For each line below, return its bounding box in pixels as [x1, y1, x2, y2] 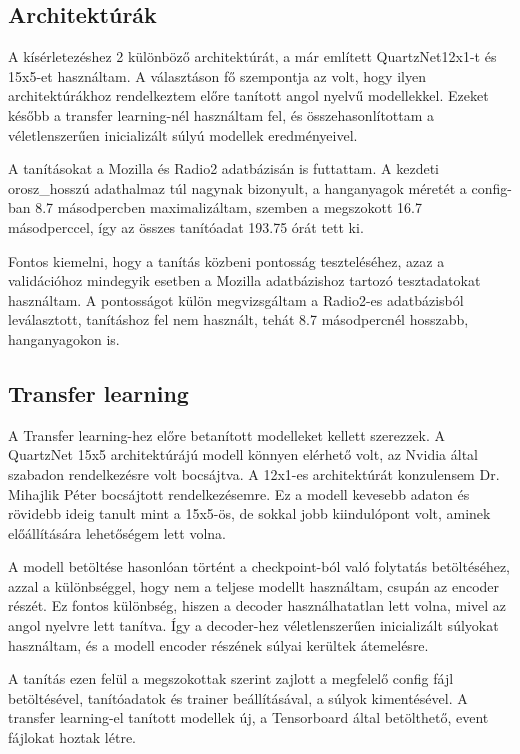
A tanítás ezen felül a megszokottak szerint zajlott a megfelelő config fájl [8, 668, 454, 689]
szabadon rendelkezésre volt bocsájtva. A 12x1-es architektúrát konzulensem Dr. [8, 463, 500, 484]
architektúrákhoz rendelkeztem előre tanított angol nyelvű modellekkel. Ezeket [8, 85, 489, 106]
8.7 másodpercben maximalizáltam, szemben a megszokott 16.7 [35, 197, 423, 218]
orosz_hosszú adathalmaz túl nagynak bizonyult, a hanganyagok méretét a [8, 177, 467, 198]
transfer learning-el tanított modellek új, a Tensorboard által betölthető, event [8, 707, 489, 728]
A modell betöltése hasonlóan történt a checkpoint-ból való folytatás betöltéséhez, [8, 556, 510, 577]
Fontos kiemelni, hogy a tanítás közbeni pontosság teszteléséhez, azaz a [8, 250, 445, 271]
